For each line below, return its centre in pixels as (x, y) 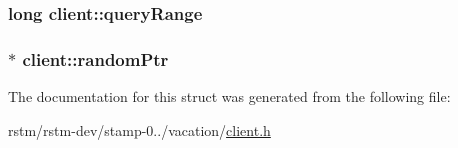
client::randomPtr (95, 58)
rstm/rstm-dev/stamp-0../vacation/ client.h (139, 129)
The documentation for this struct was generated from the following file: (229, 96)
